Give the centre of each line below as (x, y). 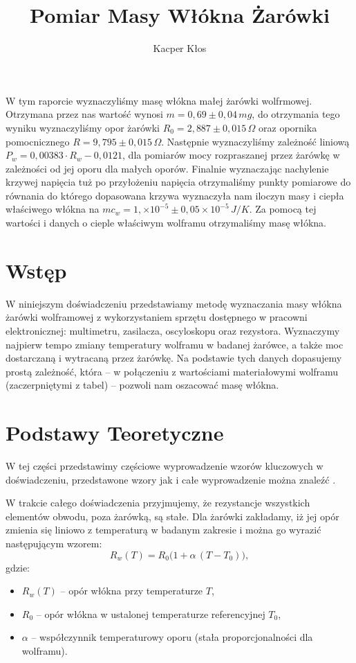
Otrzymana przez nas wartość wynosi (84, 114)
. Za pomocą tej (283, 209)
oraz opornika (288, 127)
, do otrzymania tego (296, 114)
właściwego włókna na (53, 209)
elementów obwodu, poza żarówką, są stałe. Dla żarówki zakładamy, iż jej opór (172, 516)
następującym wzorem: (54, 543)
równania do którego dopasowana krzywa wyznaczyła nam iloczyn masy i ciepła (175, 195)
